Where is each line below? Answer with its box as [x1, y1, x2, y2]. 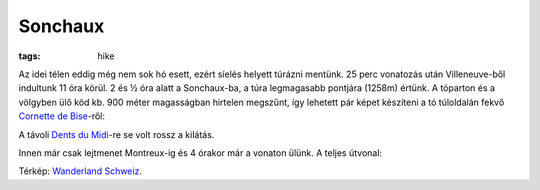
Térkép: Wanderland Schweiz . [18, 165, 142, 177]
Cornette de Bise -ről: [18, 110, 105, 122]
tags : [18, 50, 41, 62]
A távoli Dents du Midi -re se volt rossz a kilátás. [18, 128, 215, 140]
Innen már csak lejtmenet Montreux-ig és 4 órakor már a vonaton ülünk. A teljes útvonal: [18, 146, 383, 159]
